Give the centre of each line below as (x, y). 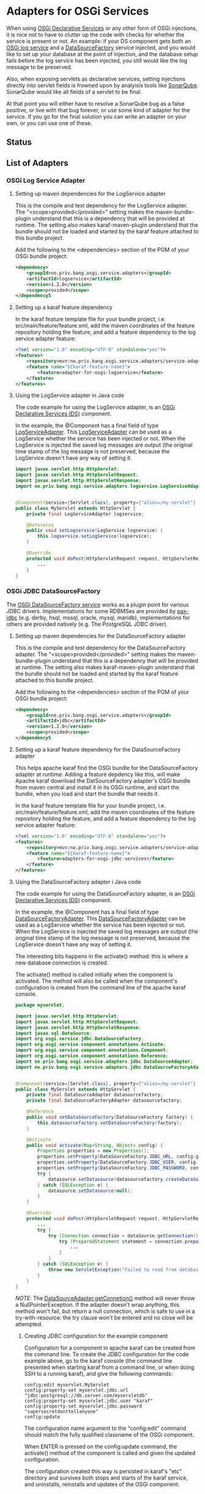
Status (19, 142)
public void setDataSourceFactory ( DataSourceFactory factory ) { (110, 1118)
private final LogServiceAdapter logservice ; (85, 514)
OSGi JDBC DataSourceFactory (53, 591)
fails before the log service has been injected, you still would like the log (97, 60)
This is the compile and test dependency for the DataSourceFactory (100, 647)
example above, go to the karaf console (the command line (98, 1361)
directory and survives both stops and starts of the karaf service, (106, 1478)
